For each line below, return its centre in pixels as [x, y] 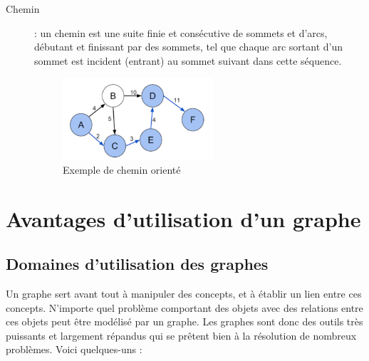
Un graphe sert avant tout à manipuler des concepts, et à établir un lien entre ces [184, 294]
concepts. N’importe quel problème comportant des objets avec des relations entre [184, 307]
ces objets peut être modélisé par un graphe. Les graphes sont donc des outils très [184, 321]
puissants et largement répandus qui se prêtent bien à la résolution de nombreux [181, 335]
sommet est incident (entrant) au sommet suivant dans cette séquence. [188, 60]
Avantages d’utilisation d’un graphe [183, 218]
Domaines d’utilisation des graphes [137, 264]
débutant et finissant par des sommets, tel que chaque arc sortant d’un [189, 47]
